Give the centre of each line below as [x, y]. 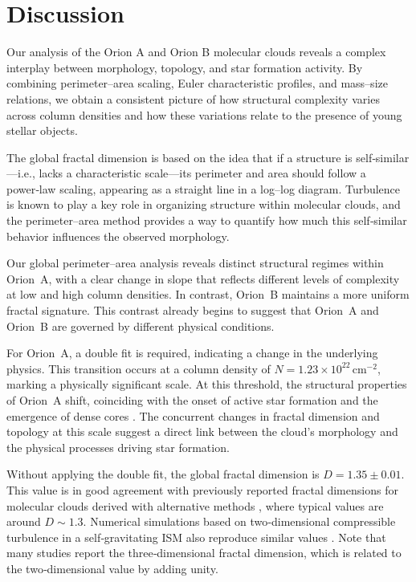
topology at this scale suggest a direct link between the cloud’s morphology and [202, 431]
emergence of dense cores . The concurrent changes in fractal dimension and [193, 415]
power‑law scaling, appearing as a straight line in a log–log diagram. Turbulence [204, 188]
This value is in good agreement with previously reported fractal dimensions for [202, 489]
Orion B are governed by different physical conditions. [141, 326]
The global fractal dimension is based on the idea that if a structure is [179, 157]
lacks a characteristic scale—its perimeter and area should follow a [202, 173]
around [24, 521]
